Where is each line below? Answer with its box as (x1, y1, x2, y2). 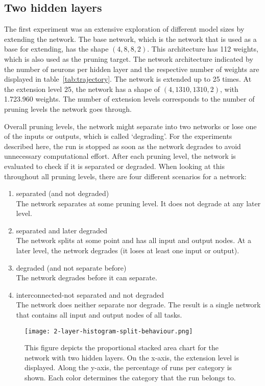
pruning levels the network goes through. (4, 103, 132, 114)
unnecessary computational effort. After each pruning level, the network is (4, 151, 236, 161)
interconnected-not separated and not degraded (16, 289, 164, 300)
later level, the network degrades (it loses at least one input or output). (16, 245, 239, 256)
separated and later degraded (16, 225, 108, 235)
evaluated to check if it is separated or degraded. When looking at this (4, 160, 225, 171)
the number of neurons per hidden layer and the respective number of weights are (4, 63, 259, 74)
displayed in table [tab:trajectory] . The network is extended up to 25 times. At (4, 74, 252, 84)
